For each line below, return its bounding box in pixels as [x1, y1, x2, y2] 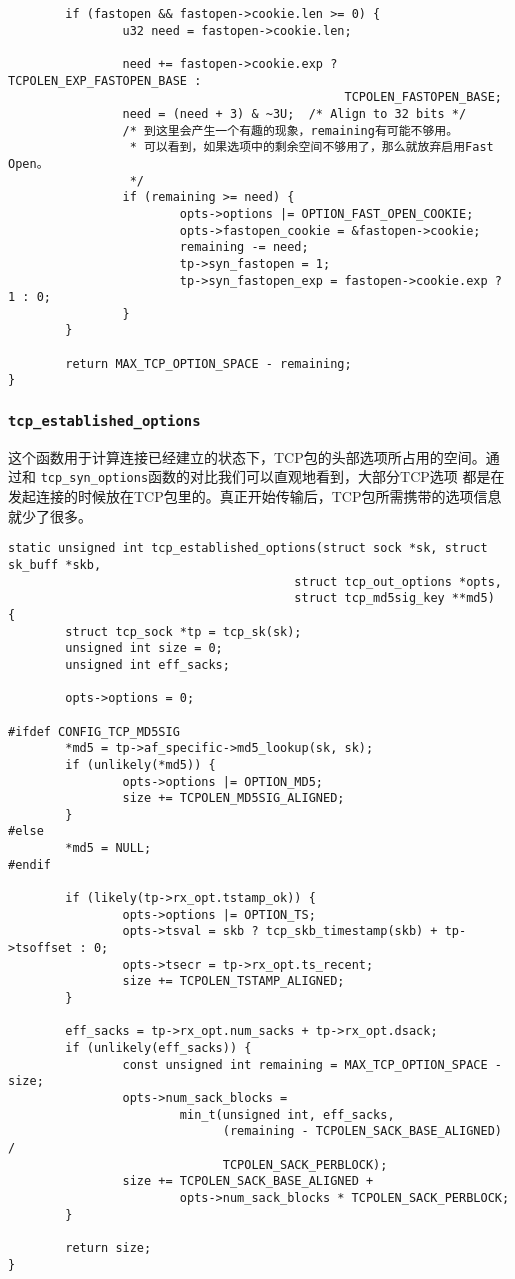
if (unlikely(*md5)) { [65, 757, 216, 772]
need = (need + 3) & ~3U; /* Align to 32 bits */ [122, 106, 467, 121]
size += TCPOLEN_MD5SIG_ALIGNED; [122, 791, 345, 806]
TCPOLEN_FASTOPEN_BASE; [344, 90, 502, 105]
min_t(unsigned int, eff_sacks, [179, 1107, 395, 1122]
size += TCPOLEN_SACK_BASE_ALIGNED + [122, 1174, 374, 1189]
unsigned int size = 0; [65, 641, 223, 656]
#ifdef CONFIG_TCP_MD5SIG [8, 724, 180, 739]
